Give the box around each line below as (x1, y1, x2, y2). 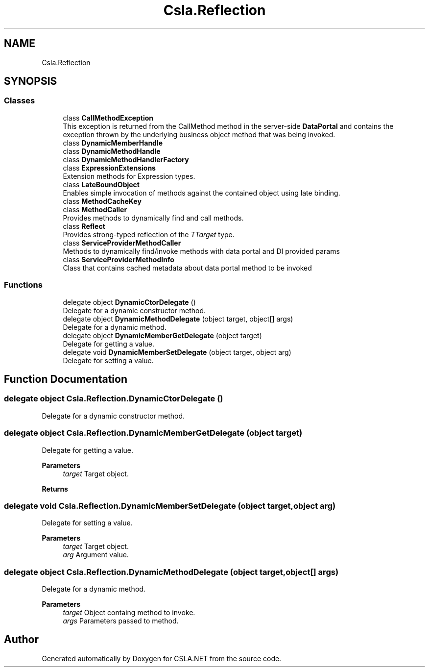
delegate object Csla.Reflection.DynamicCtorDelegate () (4, 394, 223, 404)
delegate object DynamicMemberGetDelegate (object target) (63, 331, 262, 340)
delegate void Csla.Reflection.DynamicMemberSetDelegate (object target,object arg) (4, 500, 336, 511)
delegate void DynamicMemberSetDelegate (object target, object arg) (63, 348, 291, 356)
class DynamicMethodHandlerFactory (63, 155, 189, 164)
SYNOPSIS (4, 75, 57, 88)
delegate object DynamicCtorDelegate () (63, 298, 196, 306)
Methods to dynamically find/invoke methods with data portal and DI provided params (63, 247, 340, 255)
